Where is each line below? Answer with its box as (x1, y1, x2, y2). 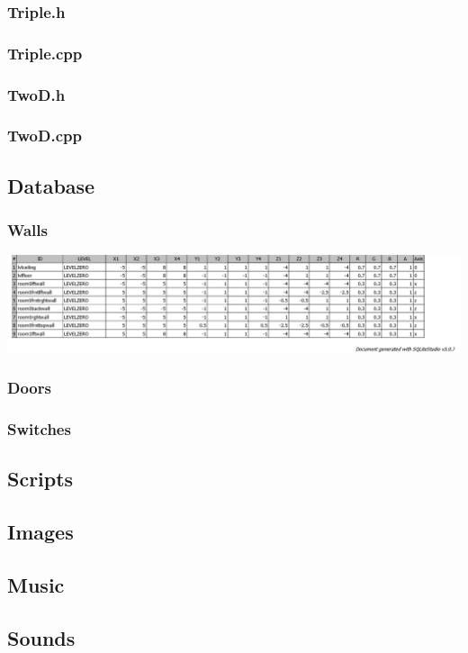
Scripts (7, 465, 74, 493)
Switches (7, 418, 71, 440)
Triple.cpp (7, 41, 83, 64)
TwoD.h (7, 83, 66, 105)
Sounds (7, 623, 76, 651)
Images (7, 518, 74, 546)
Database (7, 171, 95, 199)
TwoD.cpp (7, 124, 82, 147)
